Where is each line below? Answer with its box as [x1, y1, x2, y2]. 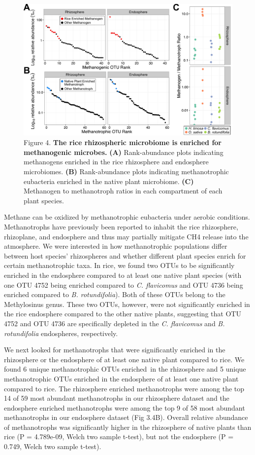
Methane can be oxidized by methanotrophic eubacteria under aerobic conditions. [4, 212, 250, 222]
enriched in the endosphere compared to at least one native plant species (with [4, 269, 242, 280]
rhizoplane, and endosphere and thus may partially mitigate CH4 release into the [4, 231, 249, 241]
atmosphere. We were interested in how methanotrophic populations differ [4, 241, 227, 251]
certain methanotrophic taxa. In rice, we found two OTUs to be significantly [4, 260, 235, 270]
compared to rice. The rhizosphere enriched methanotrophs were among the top [4, 383, 245, 393]
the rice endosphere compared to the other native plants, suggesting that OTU [4, 308, 241, 319]
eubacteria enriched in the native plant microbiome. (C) [24, 176, 194, 186]
